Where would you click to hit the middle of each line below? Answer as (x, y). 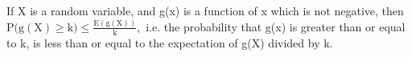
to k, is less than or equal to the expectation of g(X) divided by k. (170, 42)
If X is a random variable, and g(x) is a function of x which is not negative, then (205, 10)
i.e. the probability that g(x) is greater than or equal (276, 26)
